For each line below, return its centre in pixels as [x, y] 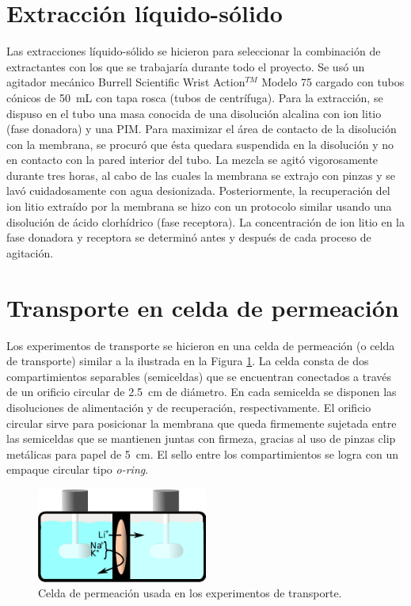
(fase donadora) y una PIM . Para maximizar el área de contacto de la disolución [202, 129]
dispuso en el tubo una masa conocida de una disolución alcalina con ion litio [194, 113]
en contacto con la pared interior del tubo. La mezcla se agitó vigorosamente [192, 160]
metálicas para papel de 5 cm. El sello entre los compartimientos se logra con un [202, 454]
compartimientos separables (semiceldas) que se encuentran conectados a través [199, 376]
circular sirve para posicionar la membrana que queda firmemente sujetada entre [202, 423]
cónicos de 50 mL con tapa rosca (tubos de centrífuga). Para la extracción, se [195, 97]
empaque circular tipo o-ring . [78, 469]
